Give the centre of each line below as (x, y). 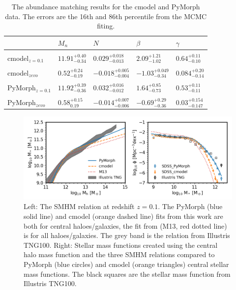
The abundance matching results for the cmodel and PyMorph (106, 6)
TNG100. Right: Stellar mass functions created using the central (121, 245)
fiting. (106, 26)
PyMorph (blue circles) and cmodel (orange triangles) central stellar (126, 264)
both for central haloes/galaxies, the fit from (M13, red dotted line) (125, 225)
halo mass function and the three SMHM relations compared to (119, 254)
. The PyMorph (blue (190, 206)
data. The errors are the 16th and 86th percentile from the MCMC (106, 16)
